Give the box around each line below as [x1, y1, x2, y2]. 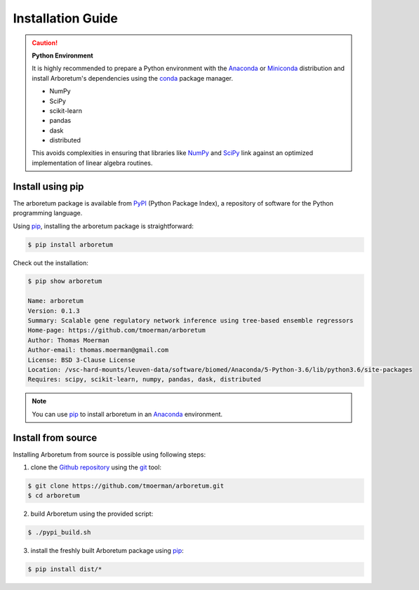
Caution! [32, 39, 58, 47]
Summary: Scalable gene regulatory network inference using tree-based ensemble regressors [27, 316, 354, 325]
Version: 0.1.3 [27, 307, 80, 315]
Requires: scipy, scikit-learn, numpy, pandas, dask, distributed [27, 375, 261, 384]
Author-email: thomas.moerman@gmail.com [27, 346, 168, 354]
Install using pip [13, 180, 84, 192]
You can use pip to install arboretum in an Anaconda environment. [32, 410, 223, 418]
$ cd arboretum [27, 492, 80, 500]
